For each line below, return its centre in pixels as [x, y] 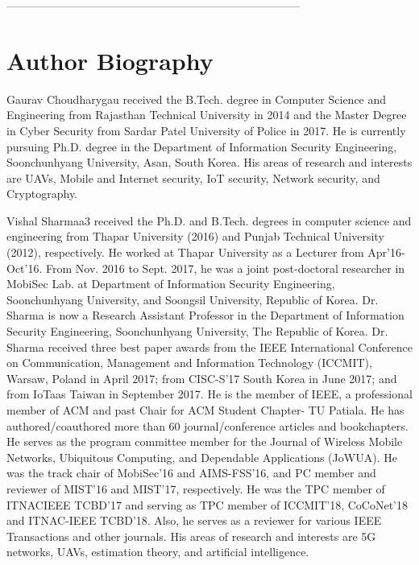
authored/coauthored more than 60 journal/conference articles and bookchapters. [207, 425]
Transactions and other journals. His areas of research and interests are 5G [191, 536]
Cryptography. [42, 194]
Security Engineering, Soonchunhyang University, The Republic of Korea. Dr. [197, 331]
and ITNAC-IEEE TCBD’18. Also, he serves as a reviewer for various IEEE [194, 520]
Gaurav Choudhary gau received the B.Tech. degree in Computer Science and [197, 99]
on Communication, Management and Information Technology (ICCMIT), [189, 363]
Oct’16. [25, 268]
